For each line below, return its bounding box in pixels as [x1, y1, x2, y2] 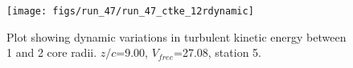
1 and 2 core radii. [6, 44, 97, 61]
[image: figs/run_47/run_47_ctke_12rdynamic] [6, 6, 254, 17]
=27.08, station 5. [174, 44, 261, 61]
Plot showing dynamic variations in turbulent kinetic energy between [6, 28, 347, 45]
